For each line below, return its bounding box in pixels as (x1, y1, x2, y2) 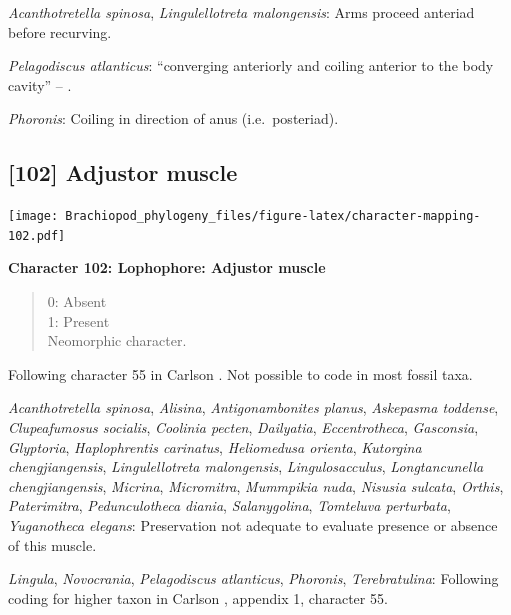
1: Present (47, 310, 110, 331)
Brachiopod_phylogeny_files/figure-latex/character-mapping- (65, 209, 481, 224)
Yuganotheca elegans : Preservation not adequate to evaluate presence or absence (8, 515, 498, 536)
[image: (8, 209, 59, 224)
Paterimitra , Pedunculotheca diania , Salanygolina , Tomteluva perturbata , (8, 495, 451, 516)
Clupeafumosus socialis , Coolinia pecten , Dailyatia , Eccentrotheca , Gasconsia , (8, 417, 479, 438)
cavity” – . (8, 74, 72, 95)
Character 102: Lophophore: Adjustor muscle (8, 257, 326, 278)
